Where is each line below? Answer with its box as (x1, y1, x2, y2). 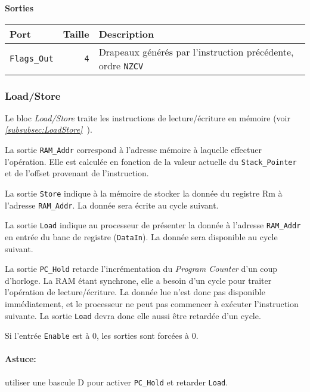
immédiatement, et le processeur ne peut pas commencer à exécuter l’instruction (5, 297, 299, 310)
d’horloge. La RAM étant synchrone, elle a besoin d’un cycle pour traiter (5, 274, 272, 286)
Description (98, 26, 154, 41)
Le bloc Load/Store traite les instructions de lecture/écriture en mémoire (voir (5, 111, 290, 124)
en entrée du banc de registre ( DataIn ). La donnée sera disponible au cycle (5, 230, 278, 243)
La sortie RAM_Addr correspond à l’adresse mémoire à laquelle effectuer (5, 143, 262, 155)
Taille (63, 26, 89, 41)
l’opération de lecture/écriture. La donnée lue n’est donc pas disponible (5, 286, 265, 298)
